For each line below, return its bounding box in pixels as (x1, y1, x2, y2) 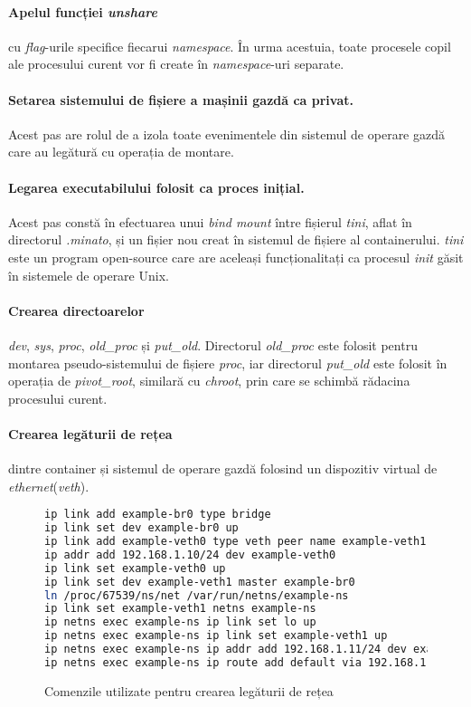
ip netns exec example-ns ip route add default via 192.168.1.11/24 (44, 655, 466, 669)
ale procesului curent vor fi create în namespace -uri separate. (8, 54, 344, 73)
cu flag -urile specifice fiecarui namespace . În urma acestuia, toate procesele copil (8, 36, 451, 55)
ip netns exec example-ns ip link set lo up (44, 616, 316, 629)
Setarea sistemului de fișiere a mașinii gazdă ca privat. (8, 90, 353, 109)
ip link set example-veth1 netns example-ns (44, 602, 316, 616)
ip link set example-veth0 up (44, 561, 226, 575)
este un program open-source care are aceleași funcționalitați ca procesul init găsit (8, 247, 464, 266)
